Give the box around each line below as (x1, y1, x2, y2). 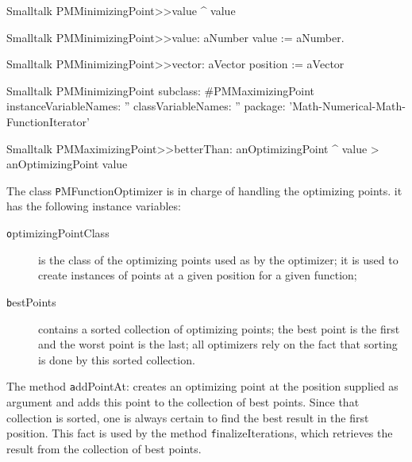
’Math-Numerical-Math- (289, 98, 406, 114)
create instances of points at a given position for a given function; (38, 267, 357, 283)
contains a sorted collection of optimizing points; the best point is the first (38, 320, 400, 337)
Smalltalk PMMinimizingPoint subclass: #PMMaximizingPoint (6, 82, 315, 98)
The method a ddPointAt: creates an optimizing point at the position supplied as (6, 378, 399, 395)
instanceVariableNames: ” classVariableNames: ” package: (6, 98, 286, 114)
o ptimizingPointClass (6, 225, 110, 241)
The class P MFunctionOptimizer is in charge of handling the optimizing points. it (6, 182, 402, 198)
